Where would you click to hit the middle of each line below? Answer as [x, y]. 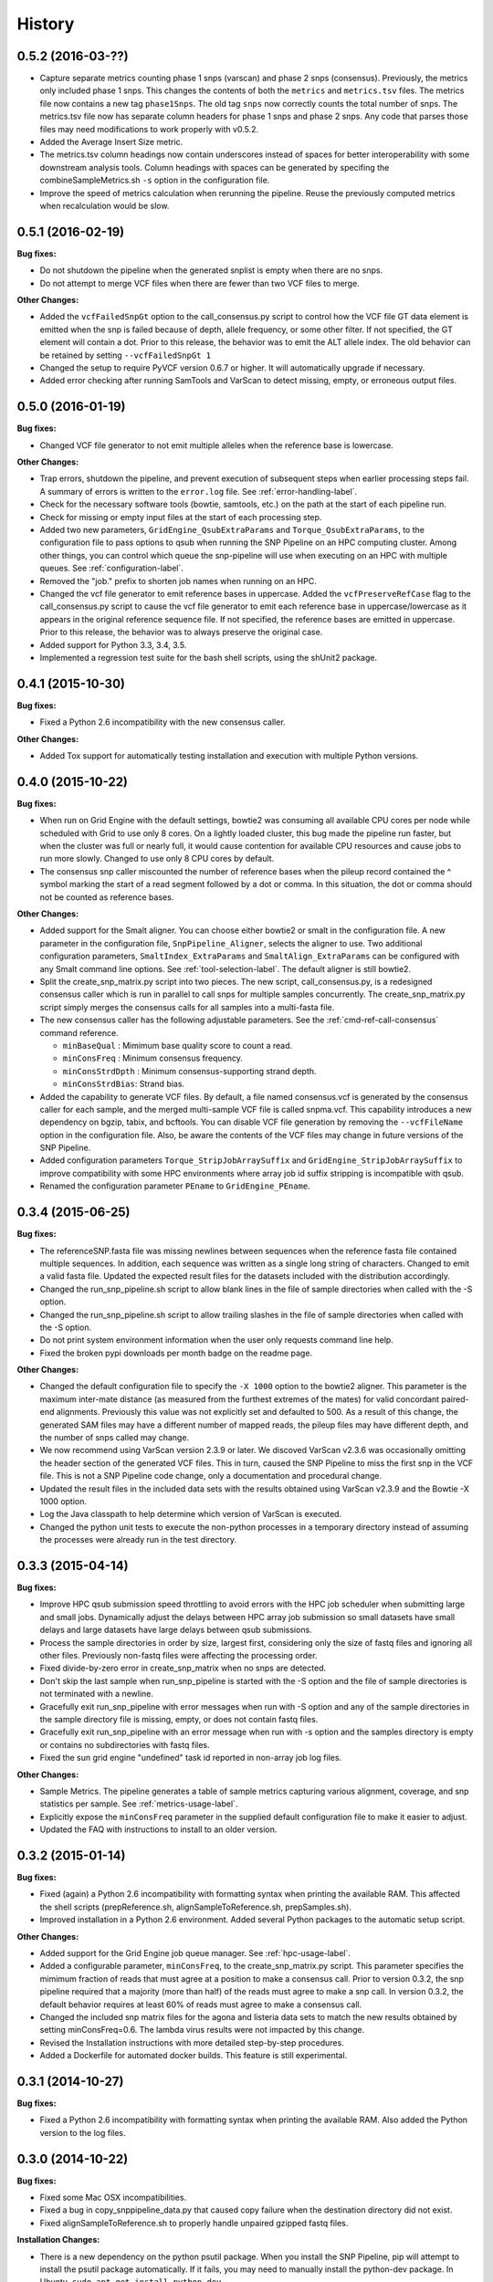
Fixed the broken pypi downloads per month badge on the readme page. [176, 1353]
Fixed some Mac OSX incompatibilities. [113, 2198]
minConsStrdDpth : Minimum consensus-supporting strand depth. [189, 1071]
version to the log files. [83, 2132]
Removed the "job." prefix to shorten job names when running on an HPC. [178, 581]
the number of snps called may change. [115, 1438]
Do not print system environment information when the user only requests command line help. [217, 1340]
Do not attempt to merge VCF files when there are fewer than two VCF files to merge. [199, 283]
